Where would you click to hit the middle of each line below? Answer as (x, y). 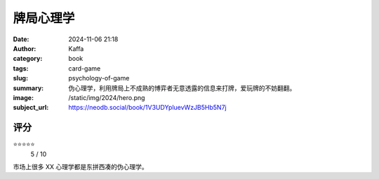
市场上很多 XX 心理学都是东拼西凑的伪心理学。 (80, 166)
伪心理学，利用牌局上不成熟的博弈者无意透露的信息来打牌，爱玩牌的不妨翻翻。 (182, 88)
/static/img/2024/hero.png (107, 97)
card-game (85, 68)
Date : (21, 39)
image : (24, 97)
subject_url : (31, 108)
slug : (20, 78)
